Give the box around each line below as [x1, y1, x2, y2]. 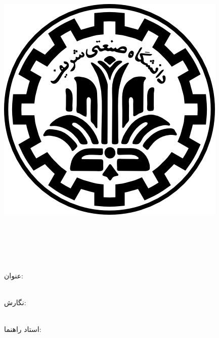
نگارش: [4, 297, 26, 308]
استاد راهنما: [4, 324, 41, 334]
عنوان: [4, 270, 23, 280]
